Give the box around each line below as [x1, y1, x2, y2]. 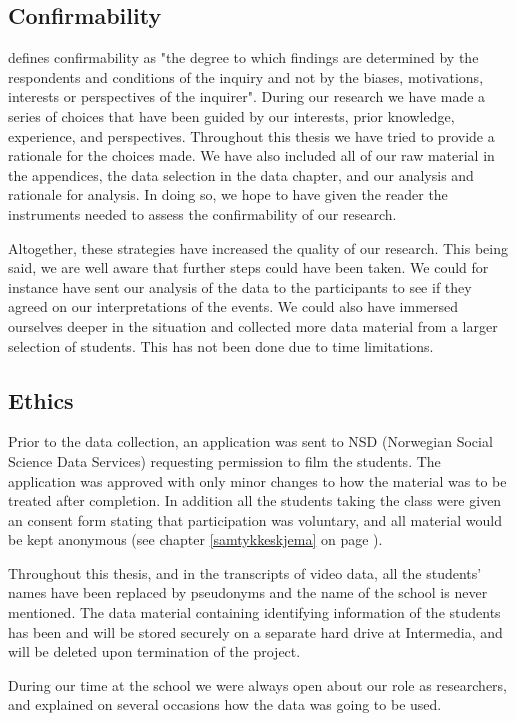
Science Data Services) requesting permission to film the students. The [8, 450, 441, 471]
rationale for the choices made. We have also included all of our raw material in [8, 145, 495, 166]
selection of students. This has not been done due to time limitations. [8, 335, 434, 356]
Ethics [8, 384, 74, 415]
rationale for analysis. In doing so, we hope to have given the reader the [8, 184, 448, 205]
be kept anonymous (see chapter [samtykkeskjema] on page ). [8, 529, 383, 550]
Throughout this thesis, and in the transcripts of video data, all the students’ [8, 562, 482, 583]
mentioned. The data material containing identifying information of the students [8, 602, 501, 623]
